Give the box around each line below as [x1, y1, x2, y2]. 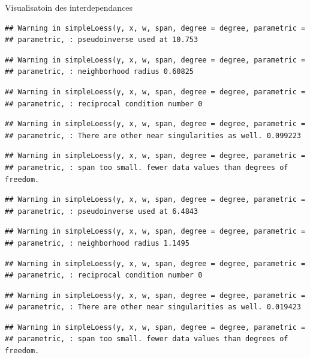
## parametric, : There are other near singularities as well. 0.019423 [5, 303, 301, 312]
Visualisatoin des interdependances [5, 1, 133, 13]
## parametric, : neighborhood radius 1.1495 [5, 238, 189, 247]
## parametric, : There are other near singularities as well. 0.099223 [5, 131, 301, 140]
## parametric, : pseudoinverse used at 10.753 [5, 35, 198, 44]
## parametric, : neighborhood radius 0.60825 [5, 67, 194, 76]
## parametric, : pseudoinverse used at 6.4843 [5, 207, 198, 216]
